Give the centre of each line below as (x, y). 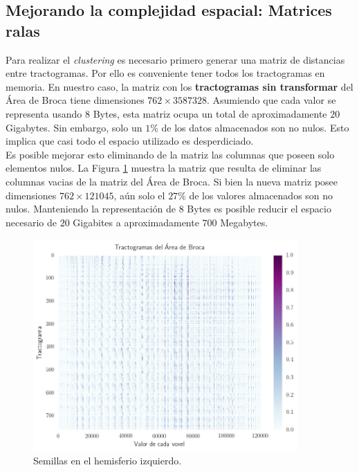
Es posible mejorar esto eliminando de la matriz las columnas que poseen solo (170, 154)
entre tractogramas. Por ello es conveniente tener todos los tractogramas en (165, 73)
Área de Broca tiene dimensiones (75, 100)
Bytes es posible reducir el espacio (259, 209)
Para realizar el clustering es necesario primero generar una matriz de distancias (175, 59)
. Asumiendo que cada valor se (271, 100)
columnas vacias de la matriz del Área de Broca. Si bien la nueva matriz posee (172, 181)
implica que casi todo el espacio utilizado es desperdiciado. (130, 141)
